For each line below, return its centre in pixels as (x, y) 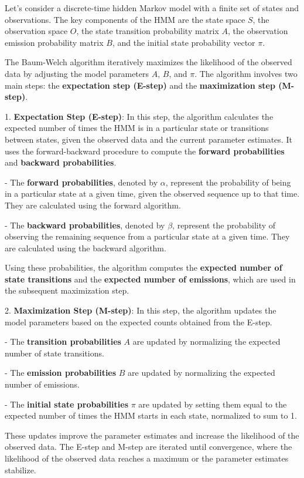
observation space (36, 31)
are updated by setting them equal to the (213, 404)
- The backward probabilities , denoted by (85, 225)
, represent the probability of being (228, 182)
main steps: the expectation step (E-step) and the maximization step (140, 85)
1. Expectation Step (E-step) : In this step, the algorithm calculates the (139, 116)
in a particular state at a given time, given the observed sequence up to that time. (152, 193)
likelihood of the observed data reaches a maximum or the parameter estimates (147, 458)
